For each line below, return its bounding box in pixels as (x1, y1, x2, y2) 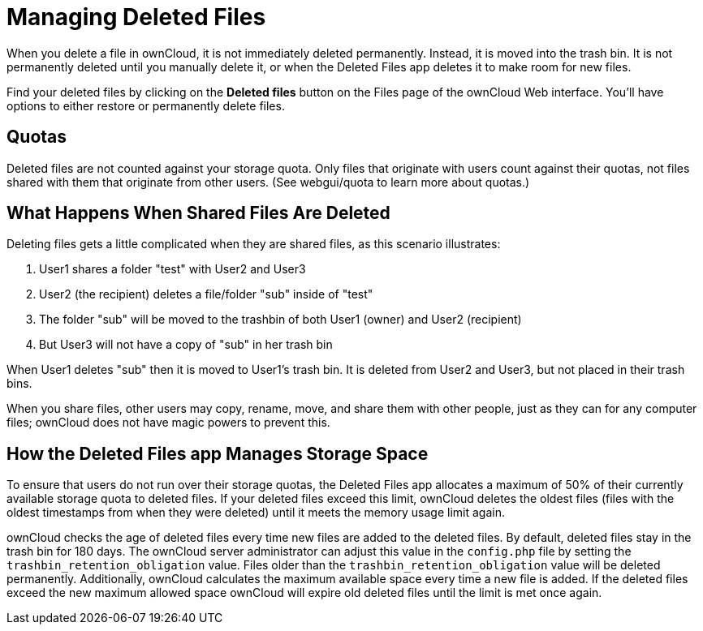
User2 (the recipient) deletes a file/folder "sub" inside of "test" (39, 287, 373, 302)
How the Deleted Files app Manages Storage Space (6, 443, 429, 464)
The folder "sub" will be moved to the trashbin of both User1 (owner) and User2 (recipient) (39, 312, 522, 327)
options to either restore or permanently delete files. (6, 98, 285, 113)
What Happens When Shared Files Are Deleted (6, 203, 390, 224)
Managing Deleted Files (6, 3, 266, 31)
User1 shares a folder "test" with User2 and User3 (39, 262, 306, 277)
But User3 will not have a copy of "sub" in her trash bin (39, 337, 333, 352)
